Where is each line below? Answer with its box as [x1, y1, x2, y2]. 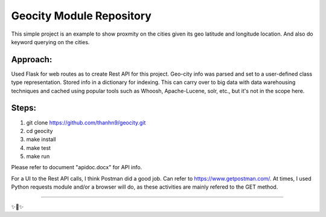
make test [26, 144, 51, 151]
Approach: [11, 54, 53, 65]
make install [26, 136, 56, 143]
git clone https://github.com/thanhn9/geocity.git [26, 118, 146, 126]
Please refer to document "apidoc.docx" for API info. [11, 164, 142, 171]
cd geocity [26, 127, 53, 134]
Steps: [11, 103, 36, 113]
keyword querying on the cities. [11, 38, 90, 45]
